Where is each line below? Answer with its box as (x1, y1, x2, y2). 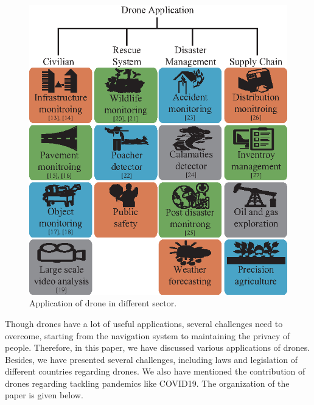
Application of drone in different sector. (29, 297, 177, 309)
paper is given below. (5, 389, 83, 401)
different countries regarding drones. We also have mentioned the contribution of (5, 365, 305, 378)
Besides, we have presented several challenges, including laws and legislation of (5, 353, 298, 365)
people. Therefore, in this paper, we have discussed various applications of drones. (5, 341, 310, 354)
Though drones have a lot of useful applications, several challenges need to (5, 317, 283, 329)
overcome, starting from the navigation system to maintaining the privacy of (5, 329, 290, 342)
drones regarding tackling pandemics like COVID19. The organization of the (5, 376, 290, 389)
